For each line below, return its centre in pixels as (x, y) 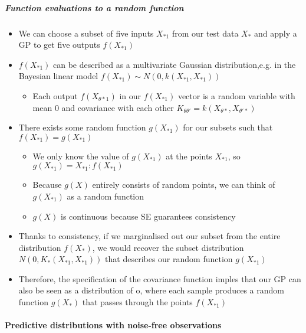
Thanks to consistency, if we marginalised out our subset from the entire (149, 236)
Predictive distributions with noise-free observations (113, 325)
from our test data (205, 33)
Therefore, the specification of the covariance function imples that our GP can (160, 278)
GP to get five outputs (59, 45)
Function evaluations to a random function (94, 7)
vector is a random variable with (236, 95)
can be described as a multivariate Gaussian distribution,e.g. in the (174, 64)
